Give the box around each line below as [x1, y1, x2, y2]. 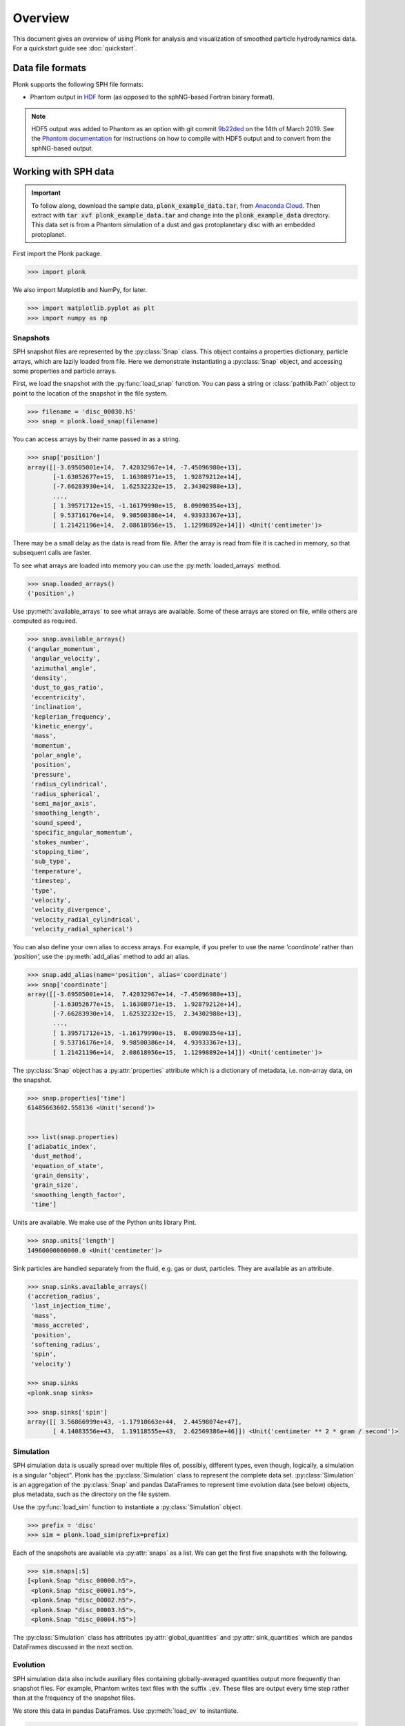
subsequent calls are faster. [12, 549, 92, 557]
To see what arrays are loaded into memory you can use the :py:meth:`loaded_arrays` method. [12, 561, 281, 570]
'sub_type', [31, 857, 72, 866]
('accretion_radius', [27, 1292, 101, 1300]
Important [31, 188, 61, 197]
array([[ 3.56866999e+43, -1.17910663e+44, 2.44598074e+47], [27, 1418, 242, 1426]
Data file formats [12, 62, 86, 74]
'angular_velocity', [31, 654, 101, 663]
